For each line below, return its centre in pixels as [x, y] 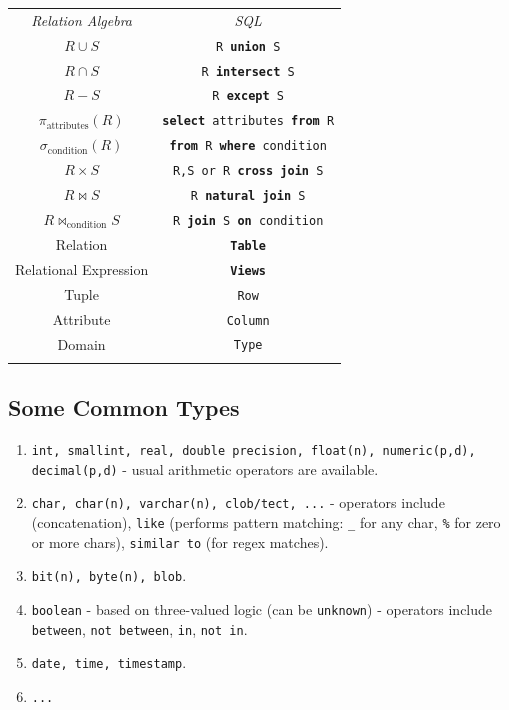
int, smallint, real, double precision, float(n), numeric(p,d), [253, 451]
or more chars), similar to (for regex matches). [180, 541]
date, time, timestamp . [109, 662]
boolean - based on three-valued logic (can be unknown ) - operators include [262, 609]
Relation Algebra [81, 19]
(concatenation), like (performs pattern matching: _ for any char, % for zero [266, 522]
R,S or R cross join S [248, 171]
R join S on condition [248, 220]
